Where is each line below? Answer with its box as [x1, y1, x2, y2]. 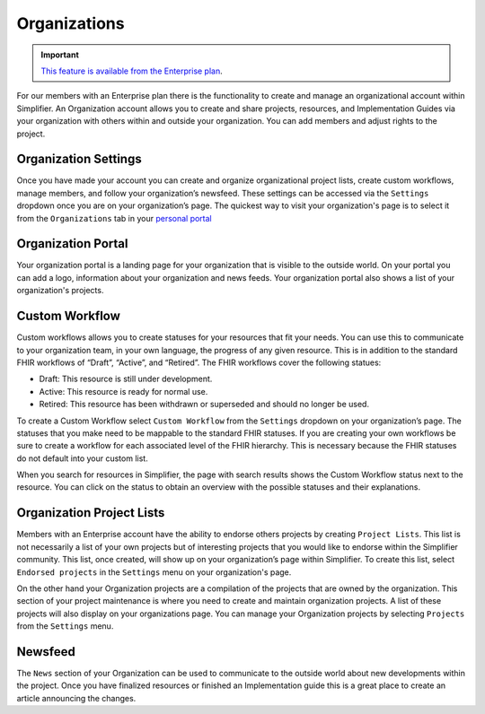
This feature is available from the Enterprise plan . [40, 65, 224, 76]
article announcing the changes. [16, 692, 137, 703]
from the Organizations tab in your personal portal [16, 213, 213, 223]
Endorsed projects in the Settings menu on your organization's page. [16, 566, 292, 578]
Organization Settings [16, 152, 143, 167]
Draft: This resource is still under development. [39, 373, 213, 385]
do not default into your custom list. [16, 453, 148, 464]
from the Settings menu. [16, 621, 114, 631]
